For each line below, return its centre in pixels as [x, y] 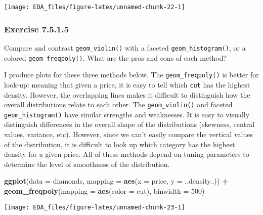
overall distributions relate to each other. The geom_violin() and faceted [118, 104]
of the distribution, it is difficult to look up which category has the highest [120, 144]
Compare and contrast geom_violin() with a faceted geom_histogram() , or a [125, 47]
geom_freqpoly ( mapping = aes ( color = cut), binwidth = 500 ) [104, 190]
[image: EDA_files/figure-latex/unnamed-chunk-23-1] [95, 207]
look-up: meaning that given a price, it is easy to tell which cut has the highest [127, 84]
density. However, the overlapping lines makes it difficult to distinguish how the [127, 94]
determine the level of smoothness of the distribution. [87, 164]
